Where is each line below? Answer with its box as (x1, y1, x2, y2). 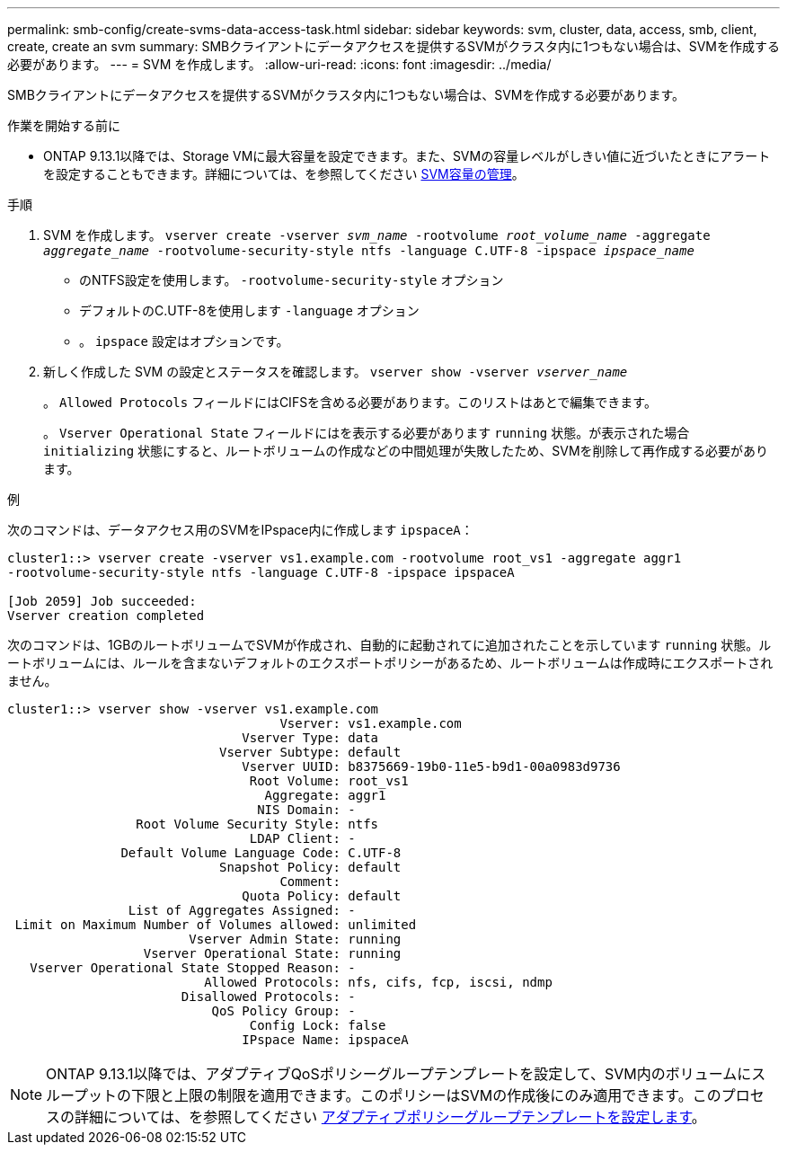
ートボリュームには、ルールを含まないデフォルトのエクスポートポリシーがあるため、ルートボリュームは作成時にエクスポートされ (7, 655, 774, 670)
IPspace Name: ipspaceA (242, 1032, 409, 1047)
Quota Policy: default (242, 889, 402, 903)
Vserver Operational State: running (143, 946, 402, 961)
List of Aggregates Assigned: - (128, 903, 356, 917)
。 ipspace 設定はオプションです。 (79, 333, 289, 349)
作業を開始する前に (7, 118, 120, 133)
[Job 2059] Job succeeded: (7, 594, 197, 608)
